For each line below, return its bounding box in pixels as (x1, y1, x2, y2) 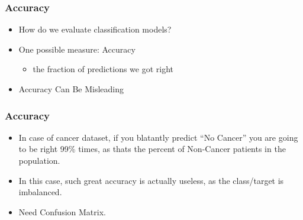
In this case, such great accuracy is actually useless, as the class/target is (18, 174, 284, 186)
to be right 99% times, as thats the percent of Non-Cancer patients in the (18, 143, 286, 155)
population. (18, 154, 60, 166)
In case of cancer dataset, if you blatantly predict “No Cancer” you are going (18, 131, 298, 143)
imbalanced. (18, 186, 62, 198)
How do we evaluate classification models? (18, 23, 172, 35)
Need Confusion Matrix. (18, 205, 106, 218)
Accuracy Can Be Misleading (18, 83, 124, 95)
